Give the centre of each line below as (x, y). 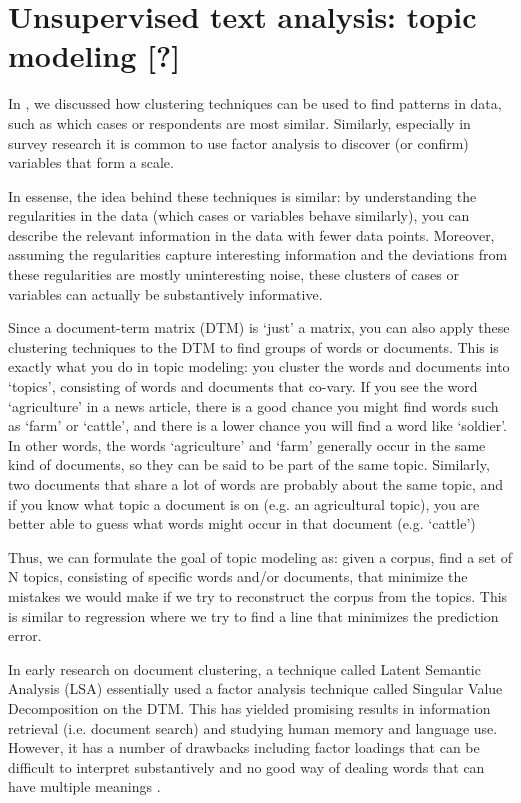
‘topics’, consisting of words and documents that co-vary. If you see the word (243, 386)
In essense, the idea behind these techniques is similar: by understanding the (242, 195)
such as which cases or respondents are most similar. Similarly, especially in (239, 122)
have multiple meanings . (84, 786)
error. (25, 635)
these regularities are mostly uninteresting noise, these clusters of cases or (233, 274)
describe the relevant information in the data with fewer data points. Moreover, (251, 234)
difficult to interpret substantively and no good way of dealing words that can (246, 766)
